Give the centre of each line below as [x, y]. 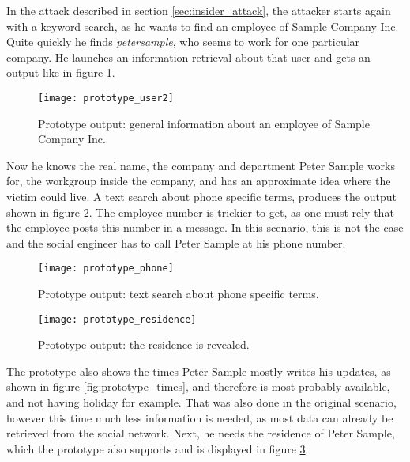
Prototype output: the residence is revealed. [144, 345]
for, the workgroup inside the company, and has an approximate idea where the [199, 181]
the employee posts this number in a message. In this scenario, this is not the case [205, 227]
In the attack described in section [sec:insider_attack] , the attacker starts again [199, 10]
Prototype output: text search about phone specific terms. [179, 294]
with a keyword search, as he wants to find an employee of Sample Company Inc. [203, 26]
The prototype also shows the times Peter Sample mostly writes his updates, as [199, 371]
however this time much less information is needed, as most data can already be [200, 417]
